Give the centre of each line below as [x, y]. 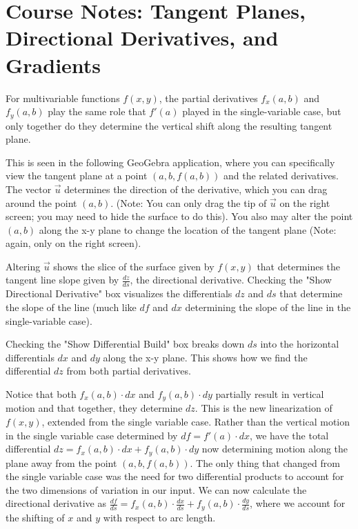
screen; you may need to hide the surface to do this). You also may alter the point [179, 216]
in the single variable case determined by [92, 435]
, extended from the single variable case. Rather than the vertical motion [196, 421]
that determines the [299, 266]
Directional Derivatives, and [142, 38]
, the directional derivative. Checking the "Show [231, 280]
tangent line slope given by [62, 280]
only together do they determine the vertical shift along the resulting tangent [169, 125]
